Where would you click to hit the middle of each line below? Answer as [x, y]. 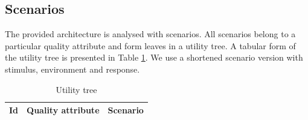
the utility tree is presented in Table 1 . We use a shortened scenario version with [154, 57]
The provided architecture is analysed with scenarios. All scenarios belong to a [150, 34]
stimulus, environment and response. [72, 69]
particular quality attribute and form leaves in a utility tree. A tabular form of [150, 45]
